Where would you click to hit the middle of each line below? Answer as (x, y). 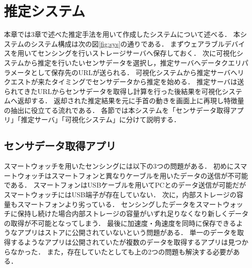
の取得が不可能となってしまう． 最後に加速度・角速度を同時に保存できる (120, 223)
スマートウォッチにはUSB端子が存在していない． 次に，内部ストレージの (120, 195)
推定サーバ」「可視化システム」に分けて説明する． (101, 119)
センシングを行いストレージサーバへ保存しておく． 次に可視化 (137, 53)
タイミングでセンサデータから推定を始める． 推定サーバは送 (148, 82)
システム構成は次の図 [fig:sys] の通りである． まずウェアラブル (128, 43)
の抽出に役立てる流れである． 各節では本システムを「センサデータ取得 (117, 110)
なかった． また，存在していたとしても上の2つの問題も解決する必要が (122, 251)
